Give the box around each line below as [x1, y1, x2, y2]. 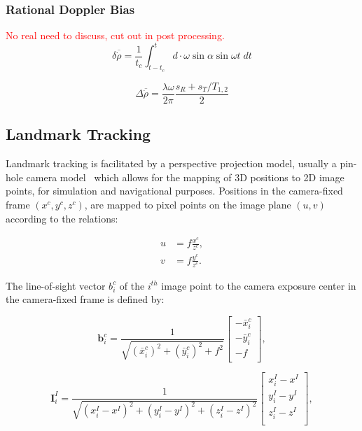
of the [119, 278, 145, 292]
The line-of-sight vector [6, 278, 106, 292]
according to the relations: [6, 211, 118, 225]
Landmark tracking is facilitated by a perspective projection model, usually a [6, 156, 337, 171]
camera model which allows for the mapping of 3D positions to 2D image [26, 169, 344, 184]
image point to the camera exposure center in [161, 278, 356, 292]
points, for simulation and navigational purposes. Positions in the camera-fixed [6, 183, 343, 198]
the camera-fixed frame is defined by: [6, 292, 165, 306]
